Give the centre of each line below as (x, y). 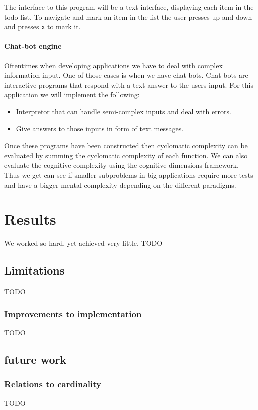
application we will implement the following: (72, 95)
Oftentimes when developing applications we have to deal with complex (113, 65)
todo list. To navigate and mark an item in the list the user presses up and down (128, 16)
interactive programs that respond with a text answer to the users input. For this (129, 85)
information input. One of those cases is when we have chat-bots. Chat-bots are (126, 75)
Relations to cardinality (53, 384)
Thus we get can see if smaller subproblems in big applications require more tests (129, 174)
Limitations (34, 270)
